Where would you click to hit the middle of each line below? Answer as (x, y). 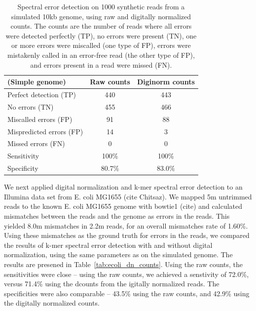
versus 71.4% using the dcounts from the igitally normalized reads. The (112, 284)
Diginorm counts (166, 82)
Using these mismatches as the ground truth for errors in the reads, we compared (127, 235)
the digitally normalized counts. (52, 303)
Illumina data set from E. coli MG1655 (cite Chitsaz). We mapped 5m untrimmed (128, 196)
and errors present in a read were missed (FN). (101, 64)
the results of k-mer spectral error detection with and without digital (108, 245)
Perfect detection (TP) (42, 94)
